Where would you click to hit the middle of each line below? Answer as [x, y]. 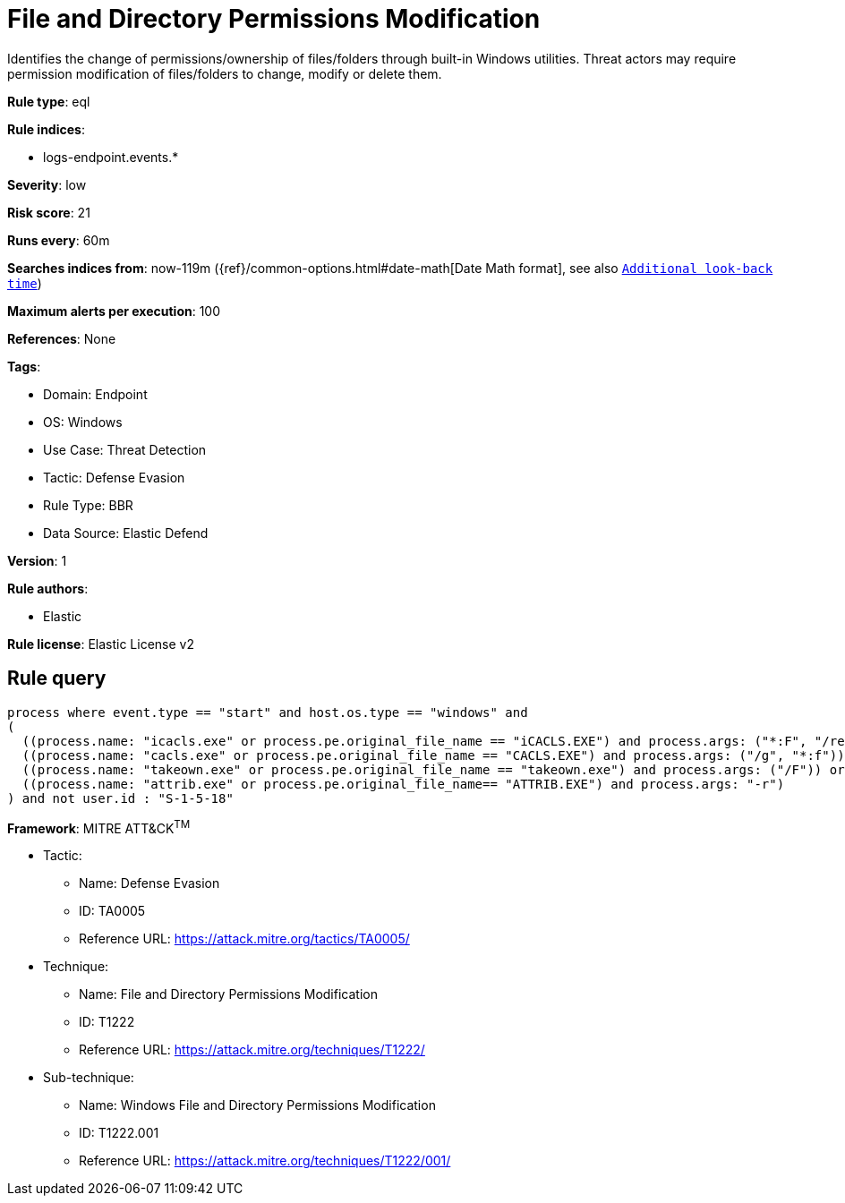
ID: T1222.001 [119, 1133]
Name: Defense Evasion [149, 883]
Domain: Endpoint [95, 394]
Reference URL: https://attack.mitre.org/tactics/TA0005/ [244, 939]
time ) [25, 283]
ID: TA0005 [112, 911]
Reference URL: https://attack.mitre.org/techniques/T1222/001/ [265, 1161]
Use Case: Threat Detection [125, 449]
